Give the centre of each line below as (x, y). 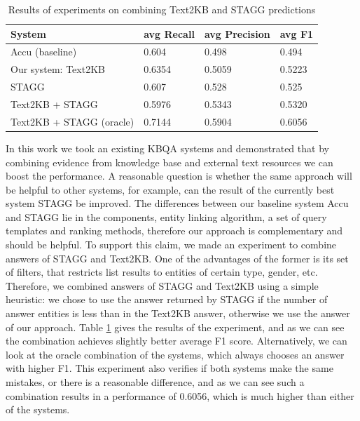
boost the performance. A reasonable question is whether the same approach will (179, 176)
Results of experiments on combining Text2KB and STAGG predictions (162, 9)
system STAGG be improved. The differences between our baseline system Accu (177, 203)
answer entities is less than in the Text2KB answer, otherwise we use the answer (178, 313)
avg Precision (237, 33)
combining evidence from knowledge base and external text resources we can (169, 162)
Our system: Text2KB (58, 69)
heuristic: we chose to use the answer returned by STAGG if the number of (167, 299)
